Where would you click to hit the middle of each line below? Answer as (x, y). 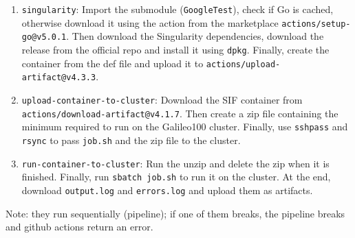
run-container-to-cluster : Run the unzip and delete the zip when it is (175, 163)
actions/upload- (243, 64)
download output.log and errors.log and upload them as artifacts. (167, 190)
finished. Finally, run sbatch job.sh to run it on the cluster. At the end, (176, 177)
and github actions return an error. (79, 227)
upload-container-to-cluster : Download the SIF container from (162, 99)
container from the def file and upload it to (112, 63)
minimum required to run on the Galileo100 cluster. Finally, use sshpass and (185, 127)
